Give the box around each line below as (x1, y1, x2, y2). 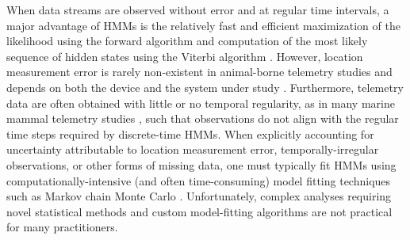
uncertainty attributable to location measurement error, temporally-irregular (6, 141, 379, 158)
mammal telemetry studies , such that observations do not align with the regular (6, 110, 399, 127)
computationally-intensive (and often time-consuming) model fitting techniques (6, 172, 391, 189)
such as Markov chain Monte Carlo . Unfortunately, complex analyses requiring (6, 188, 392, 204)
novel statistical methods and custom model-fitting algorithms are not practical (6, 203, 393, 219)
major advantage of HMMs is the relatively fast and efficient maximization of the (6, 17, 400, 33)
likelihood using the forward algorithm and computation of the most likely (6, 32, 368, 49)
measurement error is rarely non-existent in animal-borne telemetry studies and (6, 63, 393, 80)
